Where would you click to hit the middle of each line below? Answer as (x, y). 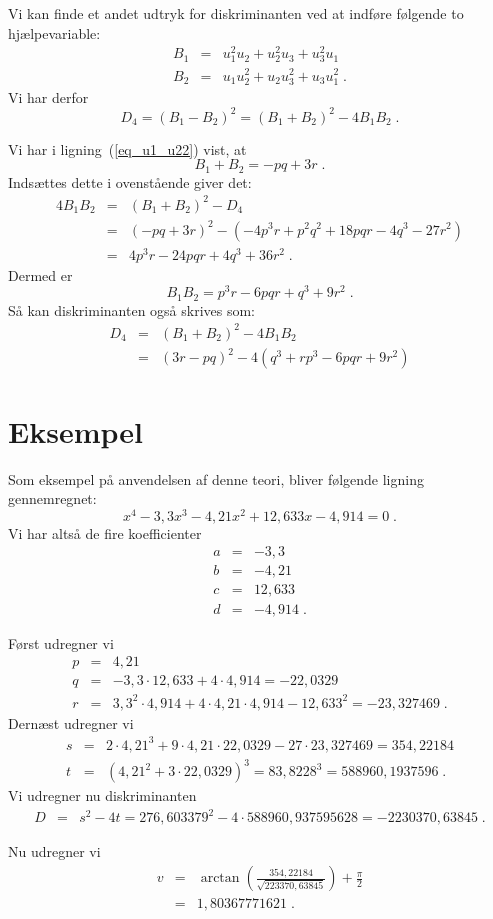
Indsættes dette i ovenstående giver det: (130, 181)
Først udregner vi (61, 642)
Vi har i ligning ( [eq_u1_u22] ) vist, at (127, 148)
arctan (220, 878)
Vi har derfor (48, 96)
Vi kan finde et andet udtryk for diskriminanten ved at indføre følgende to (236, 13)
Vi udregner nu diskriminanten (102, 795)
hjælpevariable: (54, 32)
